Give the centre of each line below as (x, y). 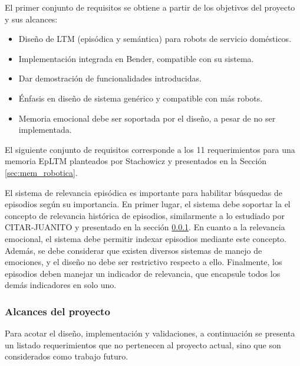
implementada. (45, 130)
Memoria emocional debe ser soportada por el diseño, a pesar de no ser (147, 118)
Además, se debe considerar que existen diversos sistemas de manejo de (133, 250)
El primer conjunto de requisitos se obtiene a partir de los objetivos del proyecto (150, 7)
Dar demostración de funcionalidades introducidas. (110, 78)
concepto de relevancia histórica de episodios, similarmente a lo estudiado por (145, 215)
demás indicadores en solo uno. (61, 285)
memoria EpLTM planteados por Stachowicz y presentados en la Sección (136, 161)
